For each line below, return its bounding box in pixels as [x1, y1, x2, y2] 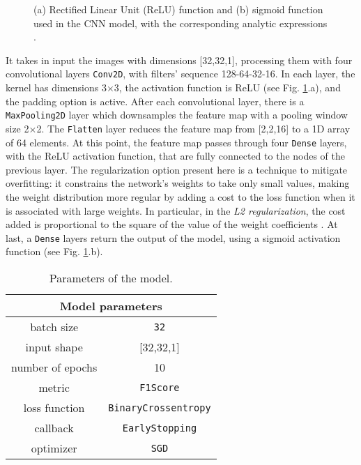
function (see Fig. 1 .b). [6, 244, 103, 259]
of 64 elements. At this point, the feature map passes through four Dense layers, [6, 135, 347, 149]
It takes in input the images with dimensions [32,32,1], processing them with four [6, 52, 353, 67]
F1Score [139, 381, 180, 393]
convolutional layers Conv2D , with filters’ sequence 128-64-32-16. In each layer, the [6, 66, 355, 81]
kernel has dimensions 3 [6, 80, 107, 95]
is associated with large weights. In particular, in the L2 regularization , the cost [6, 203, 346, 218]
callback [34, 420, 74, 436]
